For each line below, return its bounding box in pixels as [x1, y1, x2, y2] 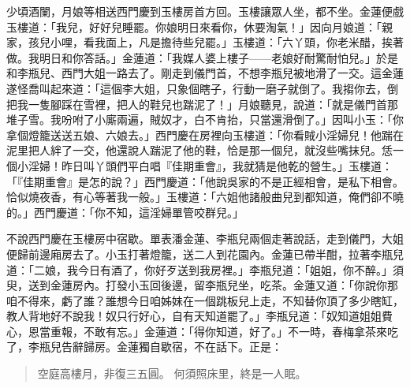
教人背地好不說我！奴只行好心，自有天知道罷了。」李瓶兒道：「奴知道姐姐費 [6, 308, 393, 324]
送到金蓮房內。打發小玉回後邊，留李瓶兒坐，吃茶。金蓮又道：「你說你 [28, 277, 387, 293]
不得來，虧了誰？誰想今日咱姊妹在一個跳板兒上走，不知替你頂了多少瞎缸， [17, 292, 404, 308]
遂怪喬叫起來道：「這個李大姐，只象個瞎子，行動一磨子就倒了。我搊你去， [6, 80, 387, 96]
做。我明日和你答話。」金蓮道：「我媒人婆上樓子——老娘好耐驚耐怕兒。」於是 [6, 49, 398, 65]
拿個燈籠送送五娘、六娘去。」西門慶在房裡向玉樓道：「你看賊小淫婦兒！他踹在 [6, 126, 404, 143]
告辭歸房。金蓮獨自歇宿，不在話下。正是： [61, 338, 282, 355]
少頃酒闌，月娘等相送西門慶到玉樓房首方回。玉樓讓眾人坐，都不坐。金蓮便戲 [6, 3, 404, 19]
